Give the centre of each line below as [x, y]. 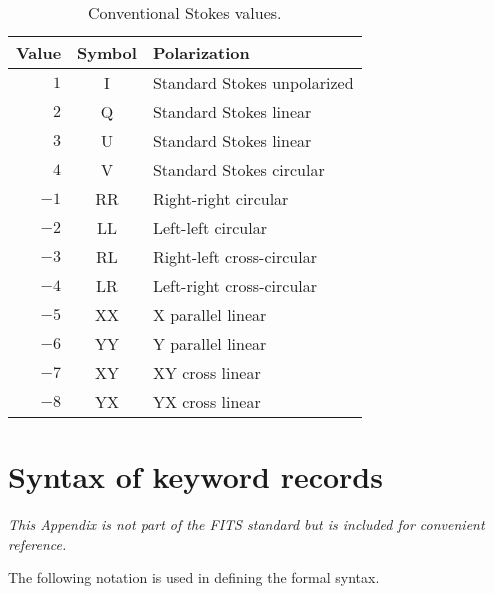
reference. [37, 543]
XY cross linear [206, 372]
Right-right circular [220, 198]
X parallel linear [209, 314]
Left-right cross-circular [235, 285]
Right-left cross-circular [234, 256]
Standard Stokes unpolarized [253, 82]
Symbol [107, 52]
